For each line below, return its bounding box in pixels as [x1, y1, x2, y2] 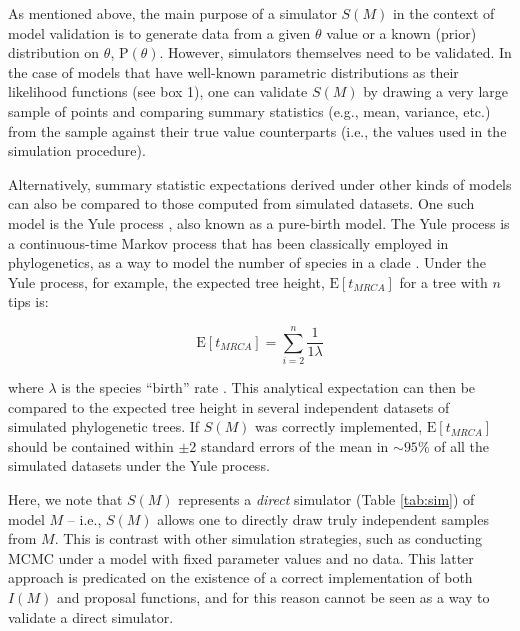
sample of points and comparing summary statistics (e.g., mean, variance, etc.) [8, 100, 491, 121]
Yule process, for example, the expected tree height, [8, 271, 325, 292]
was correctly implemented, [255, 416, 423, 437]
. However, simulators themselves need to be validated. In [159, 42, 512, 63]
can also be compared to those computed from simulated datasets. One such [8, 193, 475, 214]
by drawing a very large [363, 81, 508, 102]
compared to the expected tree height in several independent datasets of [8, 396, 450, 417]
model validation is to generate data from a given [8, 22, 311, 43]
